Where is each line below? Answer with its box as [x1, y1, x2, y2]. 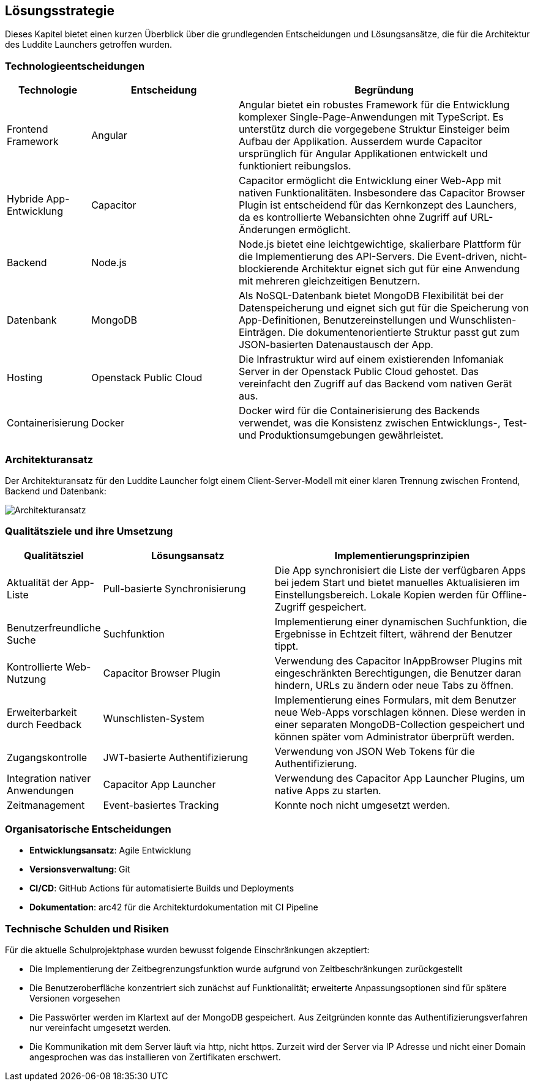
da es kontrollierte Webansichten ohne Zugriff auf [239, 211, 468, 224]
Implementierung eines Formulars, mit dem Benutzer [274, 693, 517, 706]
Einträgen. [239, 326, 286, 339]
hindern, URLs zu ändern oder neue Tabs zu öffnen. [274, 679, 514, 691]
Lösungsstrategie [5, 3, 115, 18]
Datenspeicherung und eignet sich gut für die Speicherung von [239, 302, 529, 314]
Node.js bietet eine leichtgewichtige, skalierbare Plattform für [239, 238, 521, 251]
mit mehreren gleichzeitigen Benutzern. [239, 275, 421, 288]
